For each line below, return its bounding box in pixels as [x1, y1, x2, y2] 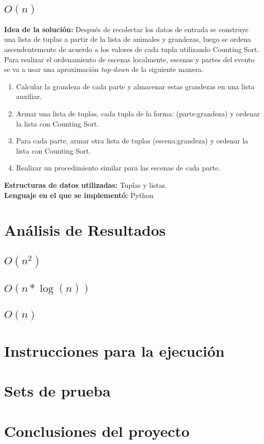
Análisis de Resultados [4, 219, 166, 240]
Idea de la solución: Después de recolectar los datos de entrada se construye [4, 23, 249, 34]
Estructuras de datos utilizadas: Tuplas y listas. [4, 179, 167, 190]
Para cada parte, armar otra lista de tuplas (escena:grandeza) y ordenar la [16, 135, 248, 146]
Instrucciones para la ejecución [4, 340, 225, 361]
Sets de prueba [4, 380, 111, 401]
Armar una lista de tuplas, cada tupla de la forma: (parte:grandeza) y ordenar [16, 108, 260, 118]
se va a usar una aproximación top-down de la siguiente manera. [4, 64, 203, 75]
